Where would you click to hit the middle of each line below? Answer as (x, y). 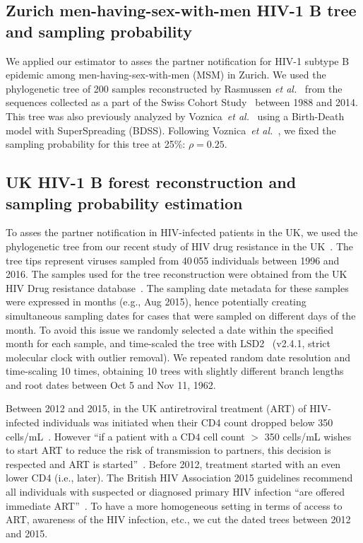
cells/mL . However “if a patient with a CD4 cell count (125, 436)
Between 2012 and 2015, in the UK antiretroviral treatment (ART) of (156, 408)
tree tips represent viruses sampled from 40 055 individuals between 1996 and (173, 260)
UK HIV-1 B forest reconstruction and (151, 182)
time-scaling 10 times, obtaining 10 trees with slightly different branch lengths (175, 371)
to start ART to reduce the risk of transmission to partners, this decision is (168, 450)
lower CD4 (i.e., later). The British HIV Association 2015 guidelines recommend (179, 478)
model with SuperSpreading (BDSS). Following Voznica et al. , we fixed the (171, 130)
